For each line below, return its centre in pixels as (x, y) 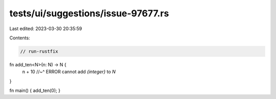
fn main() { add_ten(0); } (35, 91)
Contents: (20, 38)
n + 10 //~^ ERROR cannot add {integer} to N (69, 72)
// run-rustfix (39, 51)
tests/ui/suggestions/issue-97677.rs (89, 13)
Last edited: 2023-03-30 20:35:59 (46, 29)
